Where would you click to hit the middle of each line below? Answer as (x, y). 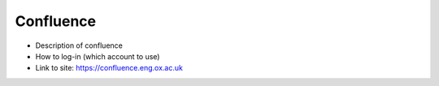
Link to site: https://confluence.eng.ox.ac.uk (109, 68)
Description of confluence (79, 45)
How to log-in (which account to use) (98, 56)
